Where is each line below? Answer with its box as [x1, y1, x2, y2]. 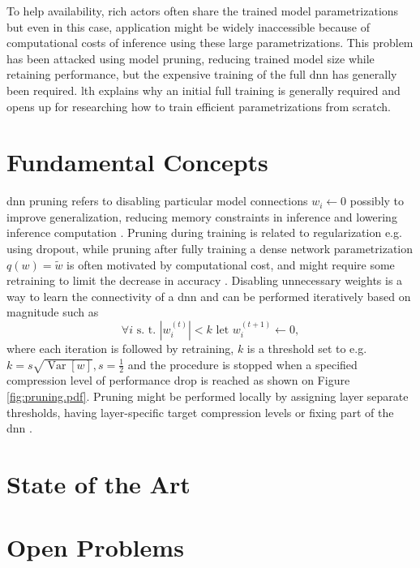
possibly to [349, 192, 405, 209]
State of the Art [6, 467, 191, 501]
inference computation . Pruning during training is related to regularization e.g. [6, 224, 402, 241]
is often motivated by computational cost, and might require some [66, 256, 395, 273]
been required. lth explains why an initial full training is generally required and [6, 81, 401, 98]
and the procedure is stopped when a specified [127, 355, 358, 372]
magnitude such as [6, 303, 99, 321]
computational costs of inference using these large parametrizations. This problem [6, 34, 414, 51]
